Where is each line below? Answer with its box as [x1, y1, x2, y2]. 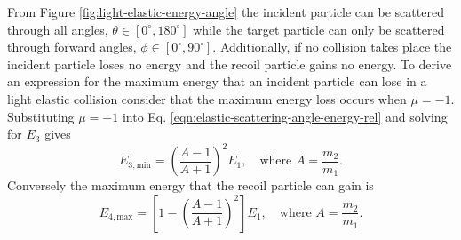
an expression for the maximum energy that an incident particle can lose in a [7, 72, 427, 91]
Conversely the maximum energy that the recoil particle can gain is [7, 176, 374, 195]
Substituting [7, 107, 75, 125]
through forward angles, [7, 37, 137, 56]
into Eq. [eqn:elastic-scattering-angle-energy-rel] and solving [122, 107, 448, 125]
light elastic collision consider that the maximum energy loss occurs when [7, 89, 407, 108]
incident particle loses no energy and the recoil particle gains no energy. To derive [7, 54, 452, 73]
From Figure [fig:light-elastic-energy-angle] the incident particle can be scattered [7, 3, 444, 20]
